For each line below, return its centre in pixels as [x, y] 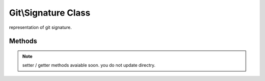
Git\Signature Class [50, 13]
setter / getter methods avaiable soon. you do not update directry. [89, 65]
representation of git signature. [40, 27]
